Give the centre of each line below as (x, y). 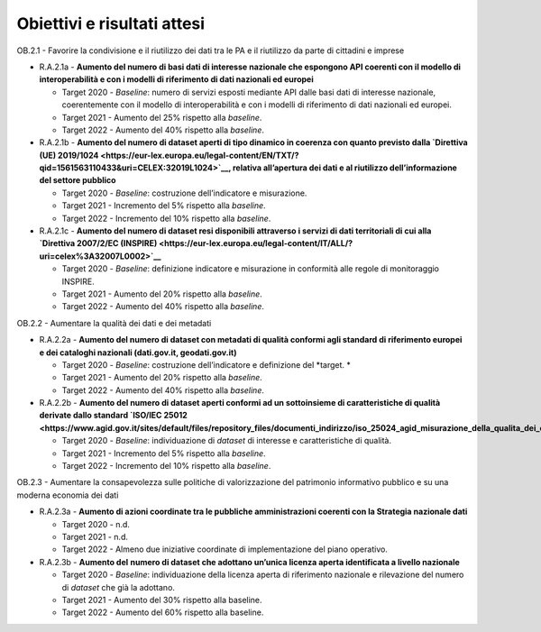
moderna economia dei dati (68, 495)
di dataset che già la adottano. (119, 587)
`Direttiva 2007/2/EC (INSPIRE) (98, 243)
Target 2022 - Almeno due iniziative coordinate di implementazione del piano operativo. (225, 549)
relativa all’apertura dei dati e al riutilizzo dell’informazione (344, 168)
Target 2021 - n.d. (95, 537)
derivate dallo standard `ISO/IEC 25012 (114, 416)
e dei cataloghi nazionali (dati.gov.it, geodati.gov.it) (138, 353)
